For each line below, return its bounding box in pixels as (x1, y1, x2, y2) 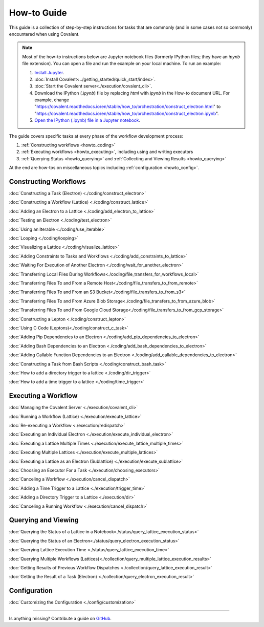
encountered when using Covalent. (9, 31, 80, 37)
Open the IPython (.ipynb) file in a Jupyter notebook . (34, 117, 140, 123)
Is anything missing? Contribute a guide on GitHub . (9, 615, 112, 621)
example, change (34, 97, 69, 103)
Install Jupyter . (34, 69, 65, 75)
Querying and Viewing (9, 516, 79, 524)
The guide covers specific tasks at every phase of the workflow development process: (9, 133, 183, 139)
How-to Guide (9, 7, 67, 18)
